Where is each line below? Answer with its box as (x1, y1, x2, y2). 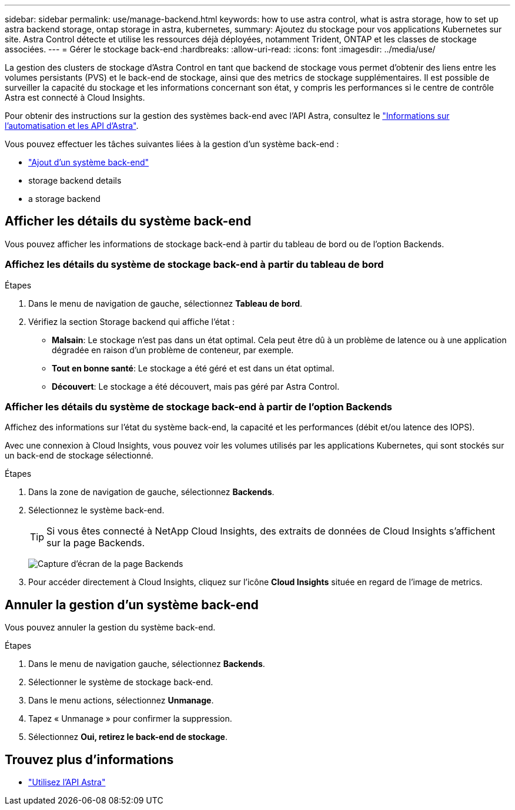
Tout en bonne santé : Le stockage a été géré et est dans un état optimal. (52, 363, 335, 373)
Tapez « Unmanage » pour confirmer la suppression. (28, 713, 232, 724)
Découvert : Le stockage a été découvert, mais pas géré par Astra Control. (52, 381, 340, 391)
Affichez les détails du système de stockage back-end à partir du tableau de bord (5, 258, 384, 271)
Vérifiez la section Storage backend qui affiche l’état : (28, 316, 235, 327)
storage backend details (28, 175, 122, 185)
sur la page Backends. (46, 537, 145, 549)
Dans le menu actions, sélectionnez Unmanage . (28, 695, 214, 706)
